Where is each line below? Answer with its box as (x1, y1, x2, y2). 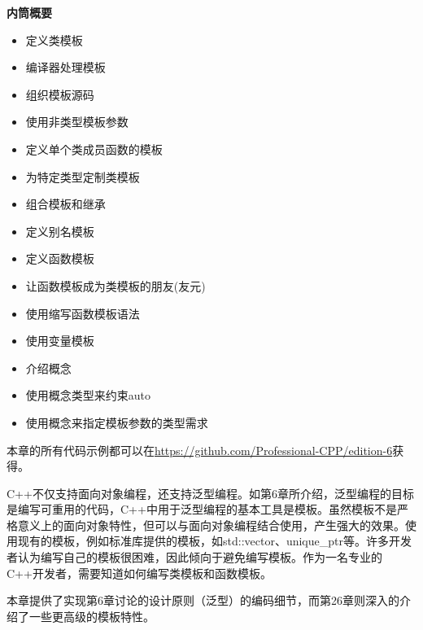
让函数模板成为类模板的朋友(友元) (25, 277, 206, 294)
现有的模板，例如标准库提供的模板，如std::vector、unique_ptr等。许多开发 (17, 532, 412, 549)
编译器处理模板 (25, 59, 106, 76)
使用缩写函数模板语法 (25, 304, 140, 322)
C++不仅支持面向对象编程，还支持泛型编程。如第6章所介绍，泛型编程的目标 (7, 484, 414, 501)
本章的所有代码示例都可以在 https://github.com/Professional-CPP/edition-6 (7, 441, 393, 458)
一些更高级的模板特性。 (28, 607, 155, 624)
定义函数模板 (25, 250, 94, 267)
